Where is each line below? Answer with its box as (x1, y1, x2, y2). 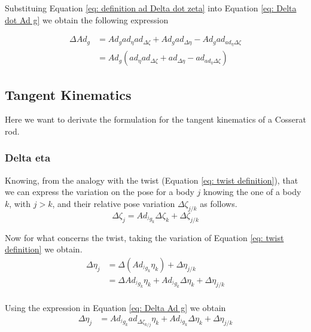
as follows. (200, 197, 237, 209)
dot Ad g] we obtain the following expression (5, 13, 169, 26)
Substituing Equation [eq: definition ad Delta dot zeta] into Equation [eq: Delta (5, 2, 297, 14)
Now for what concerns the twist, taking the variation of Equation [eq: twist (5, 231, 284, 243)
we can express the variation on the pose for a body (5, 185, 194, 198)
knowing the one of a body (203, 185, 301, 198)
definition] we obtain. (5, 243, 83, 255)
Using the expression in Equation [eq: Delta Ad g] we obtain (5, 301, 226, 313)
